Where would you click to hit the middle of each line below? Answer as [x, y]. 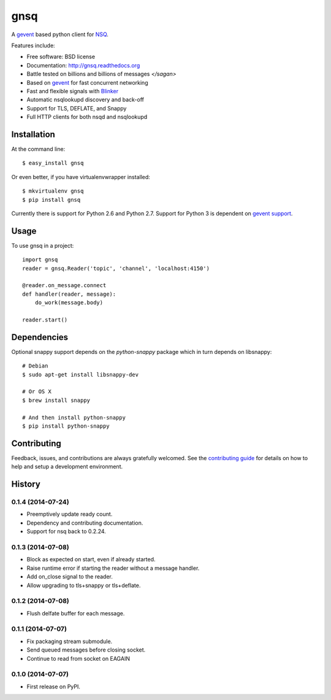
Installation [33, 134]
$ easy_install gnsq [53, 163]
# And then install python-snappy [74, 417]
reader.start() [45, 320]
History [26, 484]
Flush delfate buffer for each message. [76, 613]
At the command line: [38, 149]
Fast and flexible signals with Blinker [73, 91]
